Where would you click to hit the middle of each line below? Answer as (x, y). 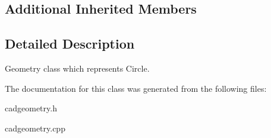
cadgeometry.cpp (35, 128)
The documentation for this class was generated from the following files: (136, 88)
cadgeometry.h (31, 108)
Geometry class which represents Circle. (77, 68)
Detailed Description (70, 44)
